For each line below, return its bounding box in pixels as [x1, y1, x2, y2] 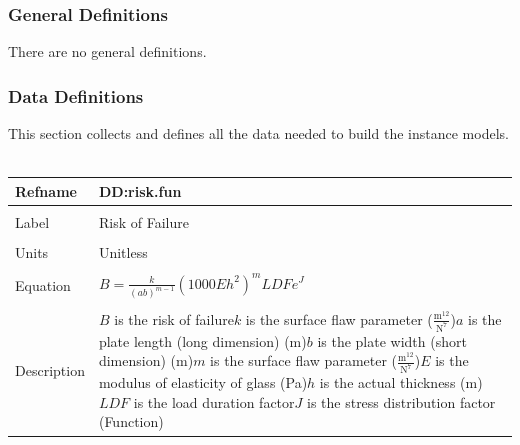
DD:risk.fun [98, 180, 182, 201]
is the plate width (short [317, 330, 467, 351]
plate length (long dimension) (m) [98, 330, 307, 351]
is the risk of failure [114, 308, 234, 329]
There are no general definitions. [8, 41, 207, 62]
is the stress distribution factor [306, 391, 496, 412]
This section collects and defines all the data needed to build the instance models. [8, 123, 509, 144]
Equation [15, 275, 71, 296]
